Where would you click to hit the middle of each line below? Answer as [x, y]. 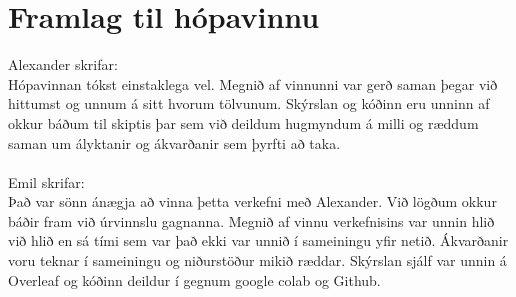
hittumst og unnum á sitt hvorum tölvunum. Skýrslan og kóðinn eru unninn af [249, 103]
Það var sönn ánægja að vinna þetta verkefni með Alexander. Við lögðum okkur [252, 201]
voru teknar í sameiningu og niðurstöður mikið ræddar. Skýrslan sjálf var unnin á [257, 260]
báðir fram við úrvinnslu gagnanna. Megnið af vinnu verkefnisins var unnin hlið [251, 220]
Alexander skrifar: [63, 64]
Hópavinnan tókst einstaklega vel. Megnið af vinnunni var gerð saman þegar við [253, 83]
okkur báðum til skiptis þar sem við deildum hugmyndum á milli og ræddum [243, 122]
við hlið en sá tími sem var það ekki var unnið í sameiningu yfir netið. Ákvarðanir [258, 240]
